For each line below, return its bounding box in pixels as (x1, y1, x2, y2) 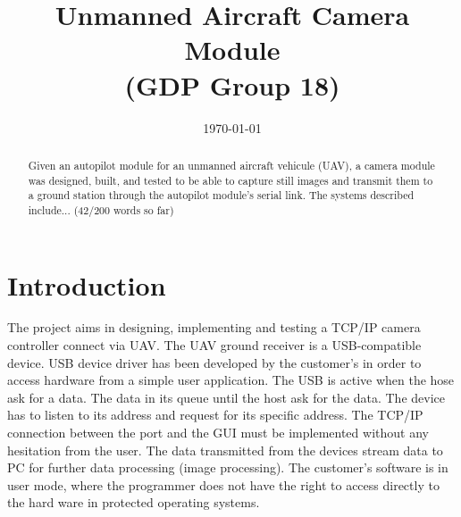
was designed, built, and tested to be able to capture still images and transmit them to (28, 172, 433, 188)
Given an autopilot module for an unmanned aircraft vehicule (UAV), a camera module (28, 157, 435, 172)
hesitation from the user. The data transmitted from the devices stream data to (7, 440, 443, 459)
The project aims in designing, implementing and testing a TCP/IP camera (7, 318, 421, 337)
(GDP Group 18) (124, 66, 340, 103)
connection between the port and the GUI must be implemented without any (7, 423, 429, 442)
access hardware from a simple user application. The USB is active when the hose (7, 371, 455, 389)
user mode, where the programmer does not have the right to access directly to (7, 475, 440, 494)
